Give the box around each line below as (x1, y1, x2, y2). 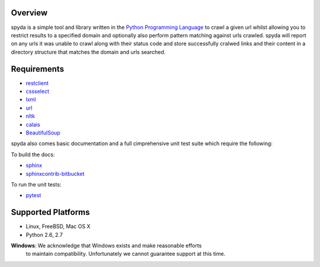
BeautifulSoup (25, 129, 60, 136)
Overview (11, 8, 48, 18)
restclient (25, 79, 49, 86)
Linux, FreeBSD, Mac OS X (25, 223, 91, 230)
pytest (25, 192, 41, 199)
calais (25, 121, 41, 128)
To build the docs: (11, 151, 55, 158)
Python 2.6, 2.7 (25, 231, 63, 238)
